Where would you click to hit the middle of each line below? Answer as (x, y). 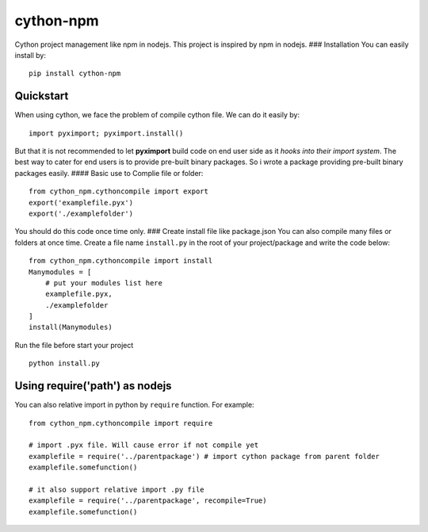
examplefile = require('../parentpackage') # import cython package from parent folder (204, 456)
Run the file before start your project (74, 345)
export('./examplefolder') (81, 213)
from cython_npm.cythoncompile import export (119, 191)
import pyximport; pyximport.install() (106, 133)
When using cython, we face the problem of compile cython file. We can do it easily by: (157, 115)
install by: (31, 55)
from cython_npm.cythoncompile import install (121, 261)
